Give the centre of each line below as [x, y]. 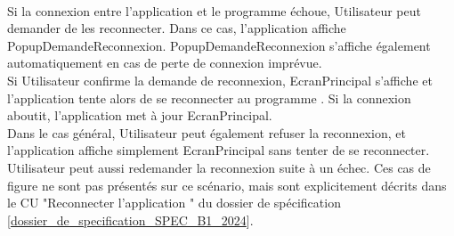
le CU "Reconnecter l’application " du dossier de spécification [174, 203]
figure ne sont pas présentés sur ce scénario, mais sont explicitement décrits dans [227, 185]
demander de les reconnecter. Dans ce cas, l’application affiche [177, 28]
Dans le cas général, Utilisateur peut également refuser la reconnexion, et [207, 132]
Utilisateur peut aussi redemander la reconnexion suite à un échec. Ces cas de [219, 167]
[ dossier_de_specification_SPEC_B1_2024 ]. [130, 220]
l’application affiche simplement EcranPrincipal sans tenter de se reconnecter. [219, 150]
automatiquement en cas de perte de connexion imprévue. [165, 63]
